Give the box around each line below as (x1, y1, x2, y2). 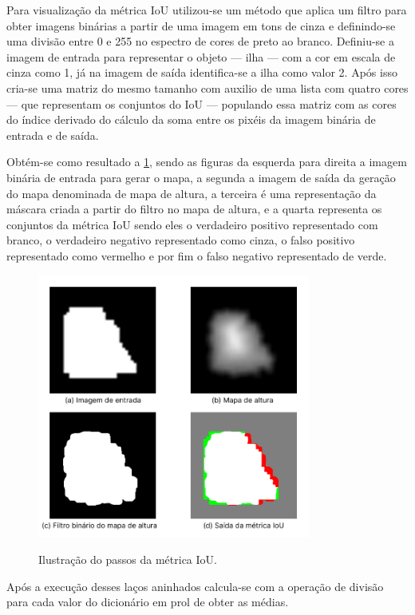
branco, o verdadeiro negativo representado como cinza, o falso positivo (6, 232, 355, 248)
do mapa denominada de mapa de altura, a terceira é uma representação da (6, 184, 377, 201)
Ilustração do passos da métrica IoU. (38, 551, 217, 568)
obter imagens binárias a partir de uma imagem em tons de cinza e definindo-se (6, 17, 396, 34)
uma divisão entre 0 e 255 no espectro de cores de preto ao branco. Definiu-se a (6, 33, 394, 50)
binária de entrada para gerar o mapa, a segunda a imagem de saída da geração (6, 169, 396, 185)
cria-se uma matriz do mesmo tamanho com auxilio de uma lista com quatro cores (6, 79, 409, 96)
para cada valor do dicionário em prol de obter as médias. (6, 593, 289, 610)
